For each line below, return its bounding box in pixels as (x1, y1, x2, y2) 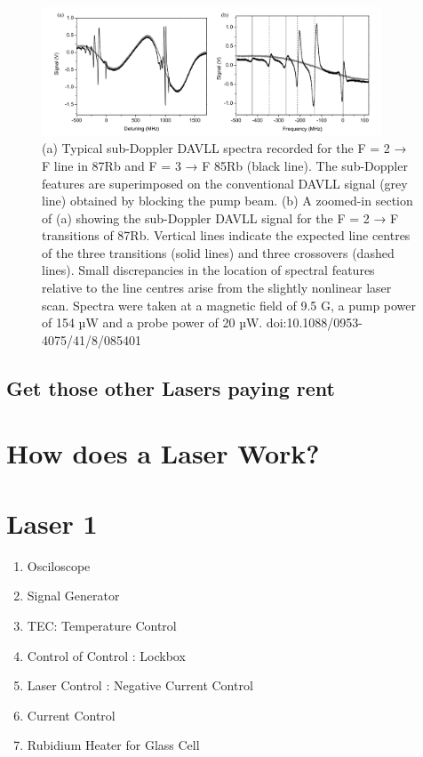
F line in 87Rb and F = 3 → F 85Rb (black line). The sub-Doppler (42, 156, 408, 174)
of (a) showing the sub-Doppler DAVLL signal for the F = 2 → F (42, 208, 399, 227)
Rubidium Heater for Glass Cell (27, 736, 200, 754)
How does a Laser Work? (6, 435, 320, 471)
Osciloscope (27, 556, 91, 575)
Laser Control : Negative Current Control (27, 676, 253, 695)
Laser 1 (6, 504, 98, 541)
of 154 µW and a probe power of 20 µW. (42, 313, 263, 332)
